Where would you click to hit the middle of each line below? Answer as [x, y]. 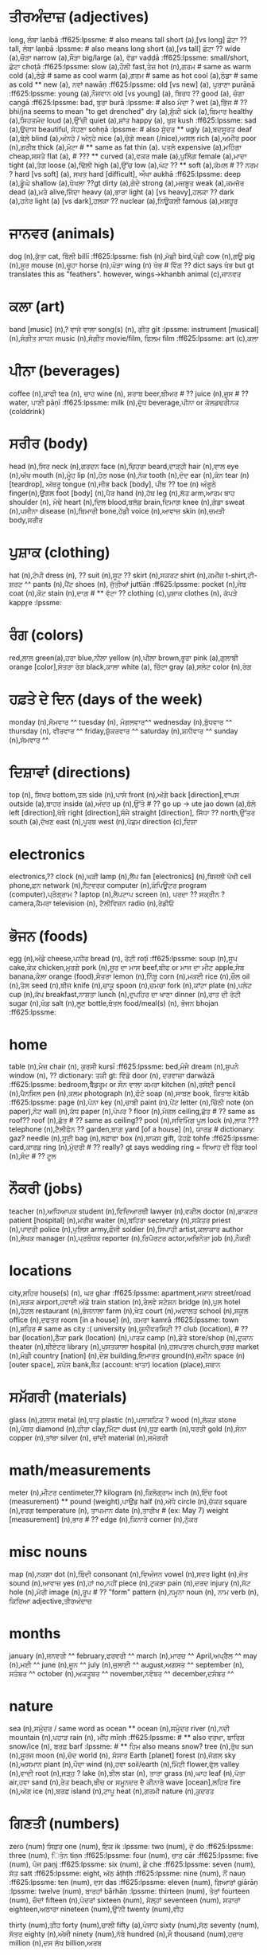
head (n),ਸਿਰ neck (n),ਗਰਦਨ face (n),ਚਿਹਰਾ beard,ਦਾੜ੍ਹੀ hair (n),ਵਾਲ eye [124, 466]
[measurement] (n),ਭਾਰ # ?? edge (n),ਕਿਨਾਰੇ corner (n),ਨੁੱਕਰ [103, 1519]
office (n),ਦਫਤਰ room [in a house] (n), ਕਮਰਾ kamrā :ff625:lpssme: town [124, 1320]
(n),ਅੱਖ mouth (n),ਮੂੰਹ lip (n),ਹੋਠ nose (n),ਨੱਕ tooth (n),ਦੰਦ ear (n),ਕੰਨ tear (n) [129, 475]
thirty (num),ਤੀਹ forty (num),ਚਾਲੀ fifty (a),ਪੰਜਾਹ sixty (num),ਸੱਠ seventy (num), [134, 1925]
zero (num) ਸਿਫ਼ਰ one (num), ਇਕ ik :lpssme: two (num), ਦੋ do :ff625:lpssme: [131, 1846]
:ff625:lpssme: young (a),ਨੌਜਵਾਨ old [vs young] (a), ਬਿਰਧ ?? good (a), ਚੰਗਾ [127, 93]
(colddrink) [27, 411]
